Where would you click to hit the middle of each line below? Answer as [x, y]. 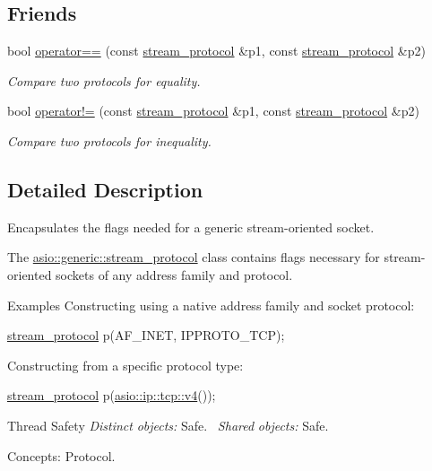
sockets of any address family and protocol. [174, 274]
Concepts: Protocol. [61, 455]
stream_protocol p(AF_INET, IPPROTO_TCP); [146, 335]
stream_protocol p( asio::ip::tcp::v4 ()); [112, 395]
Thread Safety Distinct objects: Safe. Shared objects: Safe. [168, 425]
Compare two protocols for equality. [104, 80]
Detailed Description [105, 189]
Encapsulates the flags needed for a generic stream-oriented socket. [191, 227]
